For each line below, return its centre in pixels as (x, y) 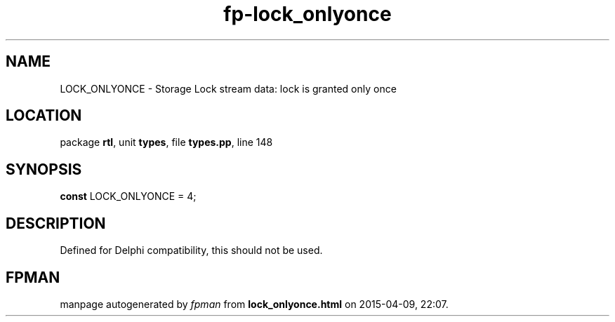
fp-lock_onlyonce (307, 14)
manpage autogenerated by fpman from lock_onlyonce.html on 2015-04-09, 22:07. (254, 304)
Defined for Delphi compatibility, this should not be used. (191, 250)
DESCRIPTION (56, 223)
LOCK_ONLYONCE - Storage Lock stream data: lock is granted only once (228, 88)
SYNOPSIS (44, 169)
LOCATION (44, 116)
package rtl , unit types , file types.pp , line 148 (166, 142)
